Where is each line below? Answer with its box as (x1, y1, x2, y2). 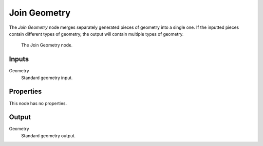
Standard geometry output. (21, 132, 75, 139)
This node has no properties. (9, 100, 67, 106)
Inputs (9, 55, 29, 63)
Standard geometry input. (21, 75, 73, 81)
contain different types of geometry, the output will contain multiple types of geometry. (9, 31, 184, 37)
